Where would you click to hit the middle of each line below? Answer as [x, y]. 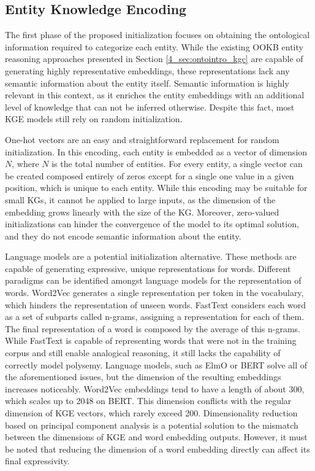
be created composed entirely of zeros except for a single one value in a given [150, 175]
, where [25, 164]
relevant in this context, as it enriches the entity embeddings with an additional [155, 95]
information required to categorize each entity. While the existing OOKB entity [154, 46]
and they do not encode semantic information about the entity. [123, 235]
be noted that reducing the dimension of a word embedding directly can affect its [157, 449]
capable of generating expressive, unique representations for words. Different [148, 268]
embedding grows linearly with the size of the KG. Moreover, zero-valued [142, 212]
